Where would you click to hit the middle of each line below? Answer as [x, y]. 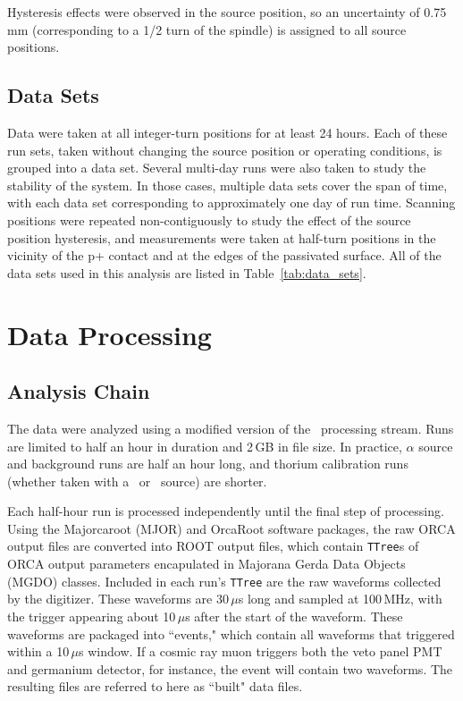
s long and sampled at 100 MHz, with [340, 599]
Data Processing [109, 334]
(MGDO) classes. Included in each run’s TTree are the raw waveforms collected [224, 581]
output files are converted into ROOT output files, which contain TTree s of [213, 546]
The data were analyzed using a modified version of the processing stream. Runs [231, 428]
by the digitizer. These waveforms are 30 [118, 599]
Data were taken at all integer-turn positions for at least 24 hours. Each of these [227, 132]
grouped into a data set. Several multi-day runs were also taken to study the [217, 168]
